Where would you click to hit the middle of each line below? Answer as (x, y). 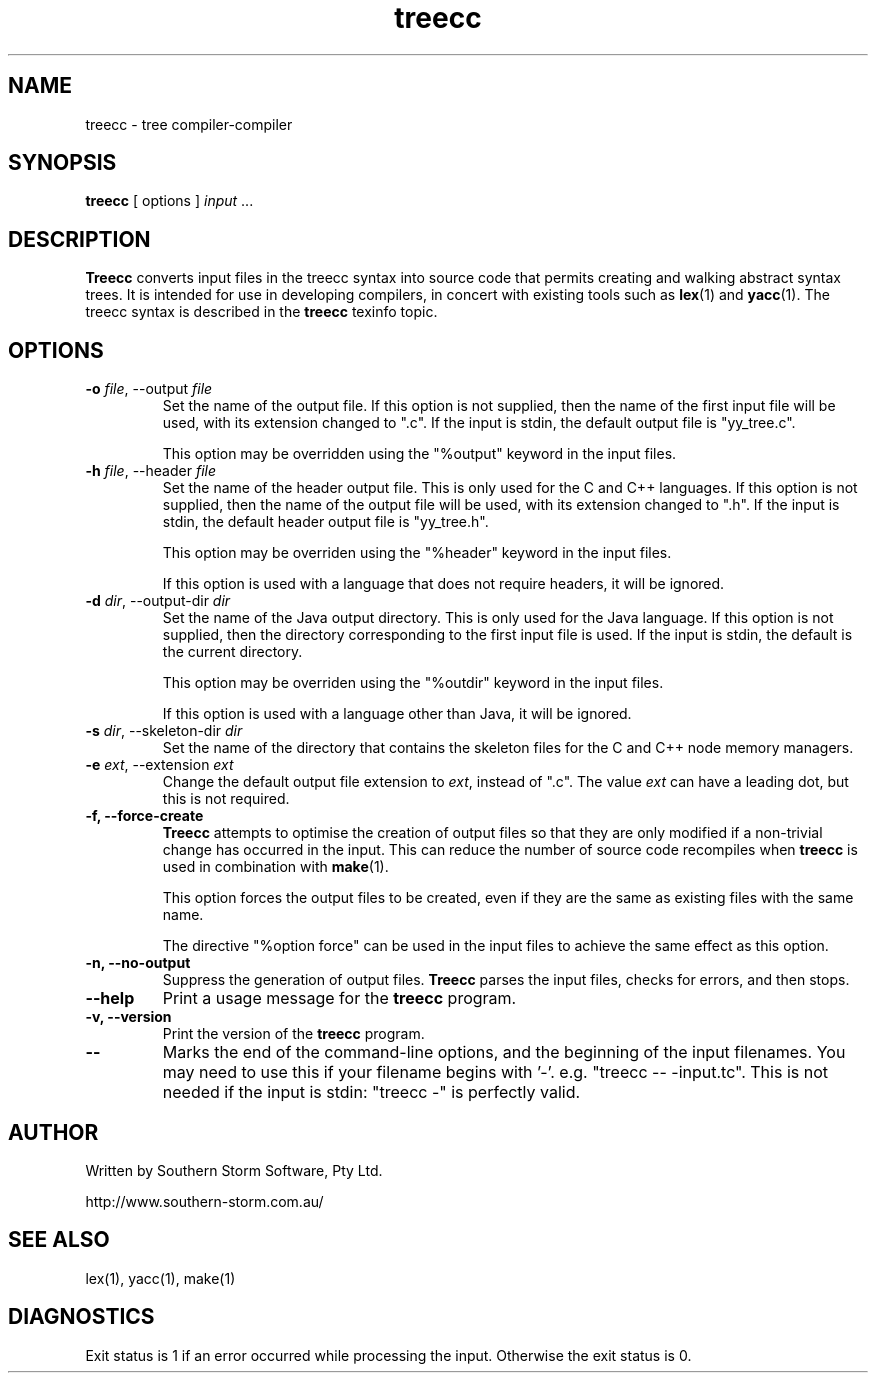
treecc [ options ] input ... (169, 201)
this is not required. (226, 799)
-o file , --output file (149, 389)
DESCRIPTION (79, 239)
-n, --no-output (138, 963)
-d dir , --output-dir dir (158, 601)
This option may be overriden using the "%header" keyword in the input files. (417, 553)
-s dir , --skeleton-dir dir (164, 731)
